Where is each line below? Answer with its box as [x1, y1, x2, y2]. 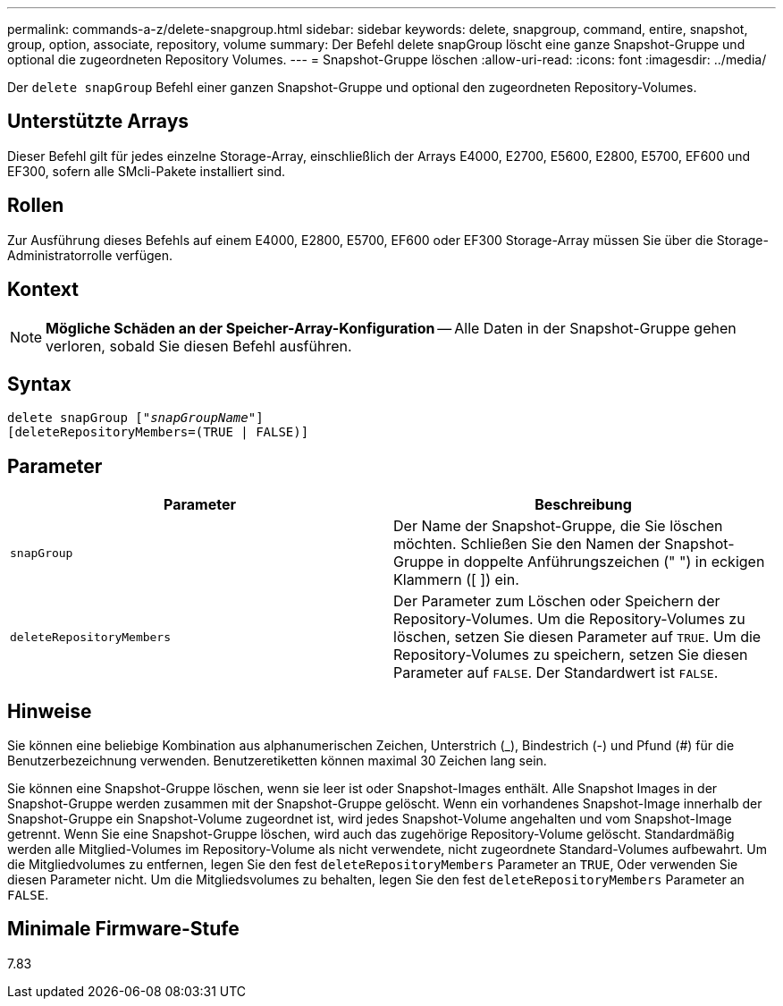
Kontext [7, 278, 79, 301]
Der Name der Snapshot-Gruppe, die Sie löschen [393, 517, 723, 536]
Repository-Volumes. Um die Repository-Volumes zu [393, 610, 745, 629]
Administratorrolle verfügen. [7, 247, 173, 263]
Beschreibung [535, 495, 632, 514]
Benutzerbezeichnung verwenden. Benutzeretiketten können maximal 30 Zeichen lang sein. [7, 753, 547, 769]
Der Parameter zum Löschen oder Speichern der [393, 592, 720, 611]
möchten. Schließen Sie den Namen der [393, 535, 661, 554]
